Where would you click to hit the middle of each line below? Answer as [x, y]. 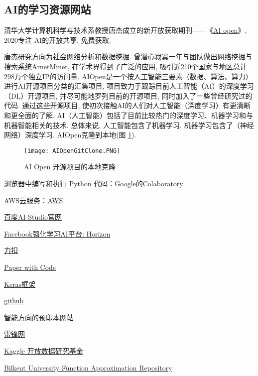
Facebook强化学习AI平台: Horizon [57, 233]
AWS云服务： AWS [34, 200]
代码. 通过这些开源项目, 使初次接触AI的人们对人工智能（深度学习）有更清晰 [127, 105]
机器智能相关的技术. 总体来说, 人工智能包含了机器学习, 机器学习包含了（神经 [129, 125]
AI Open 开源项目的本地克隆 [70, 167]
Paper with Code [30, 267]
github [14, 301]
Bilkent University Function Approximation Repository [88, 367]
